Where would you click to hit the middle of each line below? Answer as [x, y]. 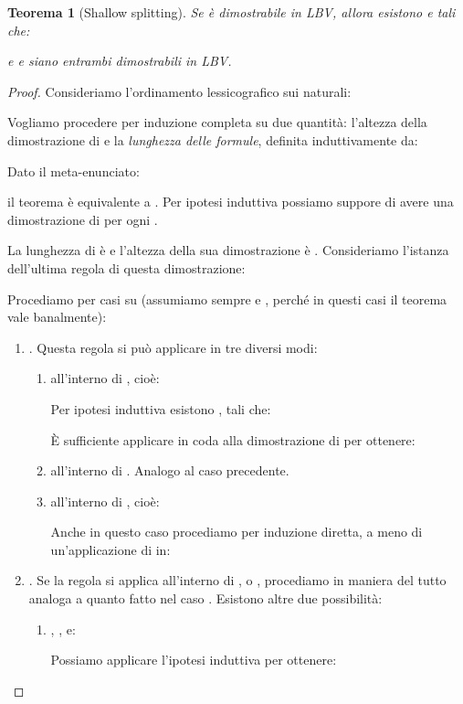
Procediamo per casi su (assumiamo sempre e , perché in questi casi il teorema [227, 299]
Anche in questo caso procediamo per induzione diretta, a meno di [237, 532]
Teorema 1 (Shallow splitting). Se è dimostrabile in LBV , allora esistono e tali [231, 12]
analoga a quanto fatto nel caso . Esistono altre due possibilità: [205, 598]
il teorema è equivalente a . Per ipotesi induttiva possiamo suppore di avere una [231, 202]
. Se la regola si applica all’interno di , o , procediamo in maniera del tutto [237, 580]
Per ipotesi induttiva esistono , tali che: [161, 408]
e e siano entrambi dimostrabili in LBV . [120, 61]
